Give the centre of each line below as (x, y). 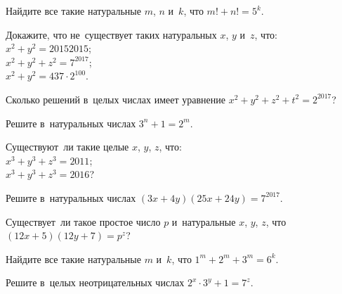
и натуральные (204, 221)
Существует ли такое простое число (83, 221)
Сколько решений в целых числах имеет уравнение (116, 99)
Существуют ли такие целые (67, 147)
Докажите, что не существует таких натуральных (111, 34)
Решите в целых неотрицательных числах (95, 282)
